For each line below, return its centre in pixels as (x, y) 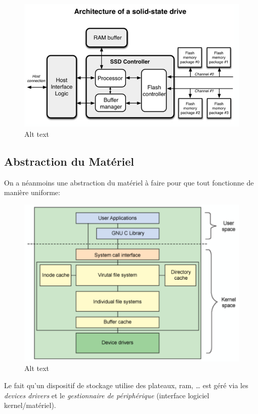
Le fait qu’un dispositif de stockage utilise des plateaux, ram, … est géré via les (126, 385)
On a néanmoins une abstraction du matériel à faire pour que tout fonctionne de (129, 182)
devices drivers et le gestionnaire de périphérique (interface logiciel (107, 395)
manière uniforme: (32, 192)
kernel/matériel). (30, 405)
